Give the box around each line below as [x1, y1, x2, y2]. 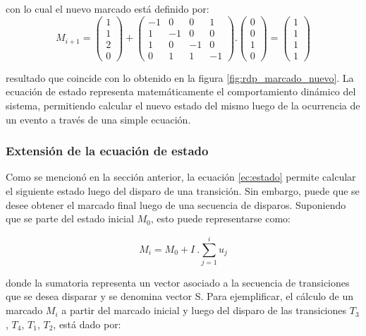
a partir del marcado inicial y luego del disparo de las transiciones [61, 303, 347, 318]
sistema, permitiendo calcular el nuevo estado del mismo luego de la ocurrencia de [6, 97, 360, 112]
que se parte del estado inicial [6, 211, 134, 226]
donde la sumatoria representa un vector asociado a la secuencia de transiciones [6, 275, 350, 289]
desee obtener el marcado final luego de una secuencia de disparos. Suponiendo [6, 197, 346, 212]
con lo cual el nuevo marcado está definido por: [6, 1, 209, 16]
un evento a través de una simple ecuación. [6, 112, 191, 126]
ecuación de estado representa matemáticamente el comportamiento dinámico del [6, 84, 356, 99]
